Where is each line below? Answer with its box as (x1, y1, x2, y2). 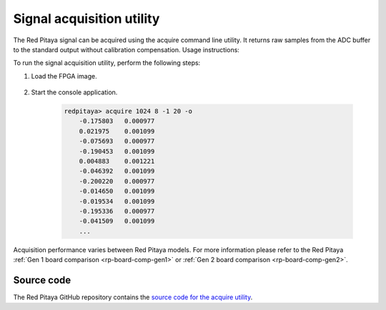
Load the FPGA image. (31, 71, 98, 80)
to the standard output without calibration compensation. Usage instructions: (13, 45, 239, 54)
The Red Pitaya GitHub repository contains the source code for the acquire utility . (13, 293, 253, 301)
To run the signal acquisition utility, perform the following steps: (13, 59, 201, 67)
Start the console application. (31, 88, 118, 96)
